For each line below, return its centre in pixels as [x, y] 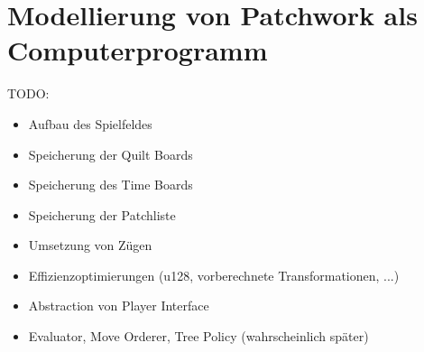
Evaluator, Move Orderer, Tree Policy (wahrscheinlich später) [198, 336]
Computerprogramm [138, 50]
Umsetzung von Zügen [90, 245]
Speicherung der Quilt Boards [111, 154]
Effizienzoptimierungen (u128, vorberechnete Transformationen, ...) [214, 275]
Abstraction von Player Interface [119, 306]
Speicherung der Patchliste [102, 214]
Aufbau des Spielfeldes [90, 123]
